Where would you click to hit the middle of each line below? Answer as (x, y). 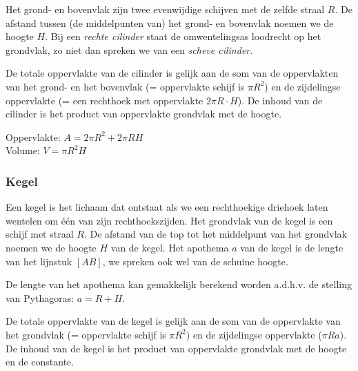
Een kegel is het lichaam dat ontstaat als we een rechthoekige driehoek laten (167, 207)
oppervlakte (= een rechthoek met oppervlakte (105, 100)
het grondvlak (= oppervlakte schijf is (86, 334)
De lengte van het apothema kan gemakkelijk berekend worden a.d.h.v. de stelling (179, 284)
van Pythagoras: (40, 297)
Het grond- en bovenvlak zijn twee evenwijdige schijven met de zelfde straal (165, 9)
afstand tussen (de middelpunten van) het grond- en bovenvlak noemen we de (170, 22)
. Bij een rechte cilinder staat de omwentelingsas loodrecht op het (183, 36)
